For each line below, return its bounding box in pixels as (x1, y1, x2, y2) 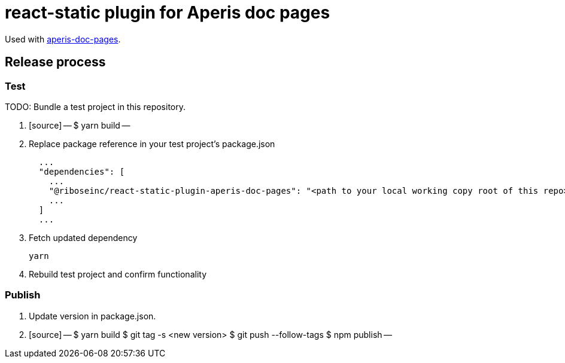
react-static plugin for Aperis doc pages (5, 2, 330, 23)
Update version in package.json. (29, 310, 156, 321)
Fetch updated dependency (29, 232, 138, 243)
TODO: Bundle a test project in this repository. (5, 101, 186, 112)
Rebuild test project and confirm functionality (29, 269, 206, 279)
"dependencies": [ (38, 166, 125, 176)
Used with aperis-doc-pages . (5, 33, 121, 44)
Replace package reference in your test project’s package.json (29, 138, 275, 149)
